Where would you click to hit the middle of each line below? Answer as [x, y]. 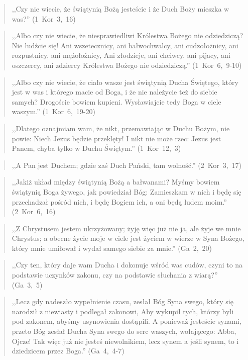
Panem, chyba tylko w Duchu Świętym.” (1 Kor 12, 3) [96, 148]
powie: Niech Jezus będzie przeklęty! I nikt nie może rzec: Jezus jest [116, 138]
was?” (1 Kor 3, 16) [44, 18]
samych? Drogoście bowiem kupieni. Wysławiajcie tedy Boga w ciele [116, 101]
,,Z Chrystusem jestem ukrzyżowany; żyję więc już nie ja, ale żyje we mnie [126, 228]
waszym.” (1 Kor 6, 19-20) [53, 111]
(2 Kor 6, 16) [34, 211]
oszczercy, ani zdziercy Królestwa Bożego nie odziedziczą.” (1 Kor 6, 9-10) [127, 65]
